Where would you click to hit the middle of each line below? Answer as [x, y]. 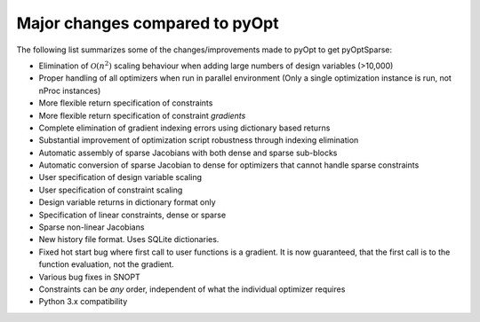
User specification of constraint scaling [111, 190]
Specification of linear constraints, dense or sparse [132, 215]
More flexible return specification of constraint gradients [142, 115]
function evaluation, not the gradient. [106, 264]
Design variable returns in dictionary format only [128, 202]
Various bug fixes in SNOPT [90, 277]
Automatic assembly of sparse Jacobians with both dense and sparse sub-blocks [188, 153]
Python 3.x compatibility [83, 302]
